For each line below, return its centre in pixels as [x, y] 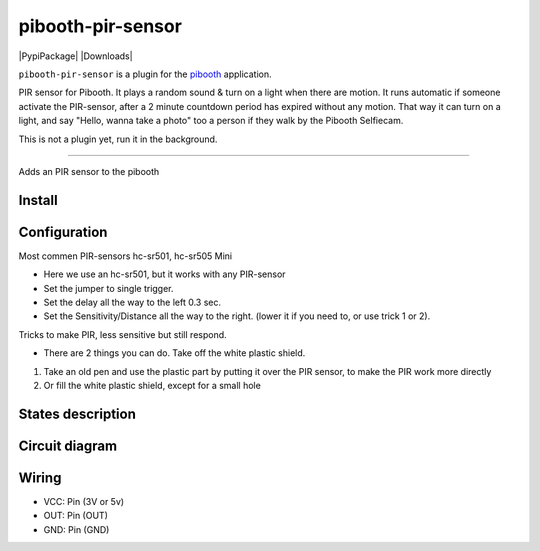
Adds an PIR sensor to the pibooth [89, 171]
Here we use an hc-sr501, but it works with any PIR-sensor [164, 274]
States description [77, 413]
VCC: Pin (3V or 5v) [84, 501]
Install [38, 200]
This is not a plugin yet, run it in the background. [118, 139]
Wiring [40, 477]
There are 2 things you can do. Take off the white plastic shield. [174, 353]
